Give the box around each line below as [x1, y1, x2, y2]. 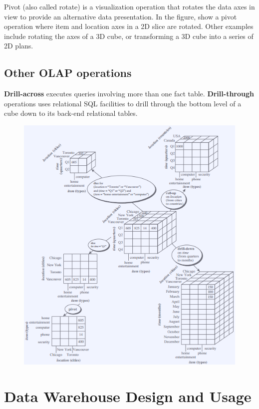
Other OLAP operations [4, 65, 132, 80]
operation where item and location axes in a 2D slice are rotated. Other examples [4, 21, 254, 31]
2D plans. [4, 40, 33, 51]
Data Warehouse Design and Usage [4, 386, 252, 407]
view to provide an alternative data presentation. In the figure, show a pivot [4, 11, 237, 21]
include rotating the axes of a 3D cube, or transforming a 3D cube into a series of [4, 30, 254, 41]
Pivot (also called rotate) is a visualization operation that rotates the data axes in [4, 1, 255, 11]
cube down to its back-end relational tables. [4, 108, 138, 118]
